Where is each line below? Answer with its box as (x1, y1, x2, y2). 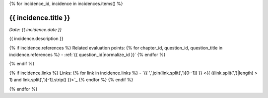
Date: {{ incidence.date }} (9, 26, 62, 32)
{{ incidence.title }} (9, 13, 70, 22)
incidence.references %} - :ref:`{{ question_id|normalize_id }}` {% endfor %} (9, 52, 166, 58)
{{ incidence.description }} (9, 36, 64, 42)
